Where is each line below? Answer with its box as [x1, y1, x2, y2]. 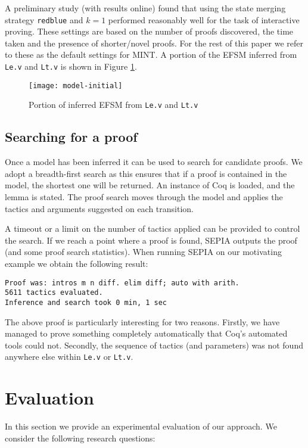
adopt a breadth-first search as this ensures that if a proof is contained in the [5, 167, 287, 179]
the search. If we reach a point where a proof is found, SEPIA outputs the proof [5, 234, 297, 246]
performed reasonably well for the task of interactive [108, 13, 300, 26]
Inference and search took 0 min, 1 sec [5, 298, 167, 307]
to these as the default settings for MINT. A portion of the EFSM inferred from [5, 48, 297, 61]
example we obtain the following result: [5, 257, 148, 269]
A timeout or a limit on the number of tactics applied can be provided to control [5, 222, 300, 235]
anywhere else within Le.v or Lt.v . [5, 350, 133, 363]
